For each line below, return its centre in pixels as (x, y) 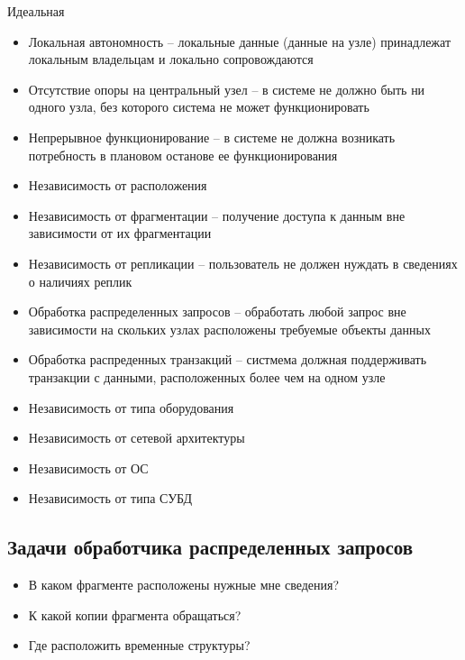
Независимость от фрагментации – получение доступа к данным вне (217, 215)
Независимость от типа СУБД (110, 498)
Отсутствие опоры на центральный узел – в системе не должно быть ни (227, 89)
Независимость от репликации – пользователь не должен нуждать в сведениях (243, 263)
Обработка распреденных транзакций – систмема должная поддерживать (228, 359)
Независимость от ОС (88, 467)
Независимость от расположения (118, 185)
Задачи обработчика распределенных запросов (210, 547)
